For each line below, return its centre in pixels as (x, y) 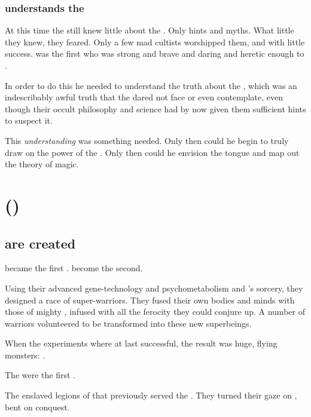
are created (40, 243)
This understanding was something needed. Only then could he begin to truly (147, 140)
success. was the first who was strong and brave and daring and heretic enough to (155, 53)
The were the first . (40, 375)
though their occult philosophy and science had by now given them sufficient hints (155, 108)
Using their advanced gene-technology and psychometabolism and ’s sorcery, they (154, 288)
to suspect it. (29, 120)
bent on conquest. (37, 407)
